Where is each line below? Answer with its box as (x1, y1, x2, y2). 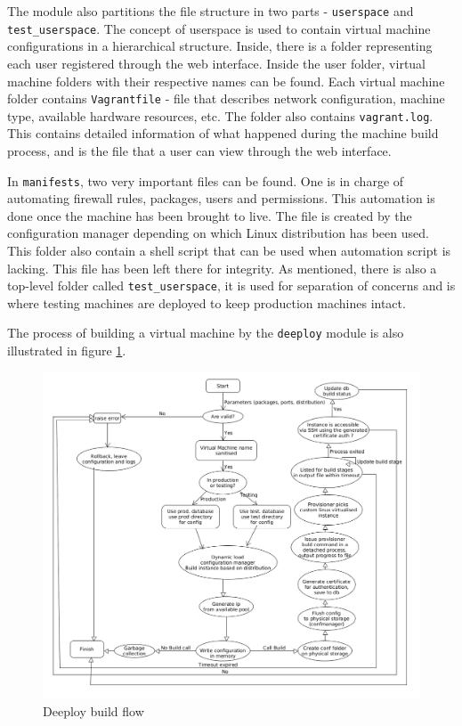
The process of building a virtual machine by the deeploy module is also (7, 323, 404, 342)
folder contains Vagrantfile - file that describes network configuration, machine (7, 89, 445, 108)
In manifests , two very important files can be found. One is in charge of (7, 171, 404, 190)
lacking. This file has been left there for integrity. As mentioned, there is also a (7, 258, 437, 277)
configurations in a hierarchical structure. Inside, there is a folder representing (7, 37, 433, 55)
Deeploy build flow (43, 701, 144, 720)
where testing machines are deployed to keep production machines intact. (7, 293, 406, 312)
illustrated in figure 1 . (7, 341, 126, 360)
